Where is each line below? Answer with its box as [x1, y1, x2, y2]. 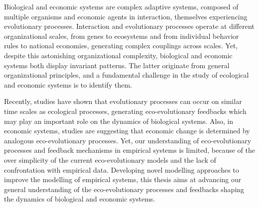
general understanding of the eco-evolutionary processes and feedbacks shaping [4, 184, 245, 194]
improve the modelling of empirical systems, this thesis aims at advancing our [4, 174, 242, 185]
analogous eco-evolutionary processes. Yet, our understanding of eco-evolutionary [4, 135, 252, 145]
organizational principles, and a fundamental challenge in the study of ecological [4, 70, 249, 80]
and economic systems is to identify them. [4, 79, 132, 90]
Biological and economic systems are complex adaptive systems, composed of [4, 1, 239, 11]
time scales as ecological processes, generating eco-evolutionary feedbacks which [4, 105, 247, 116]
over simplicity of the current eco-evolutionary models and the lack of [4, 154, 216, 165]
